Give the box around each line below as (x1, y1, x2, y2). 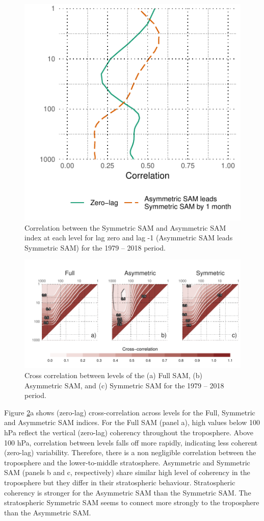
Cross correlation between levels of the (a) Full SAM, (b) (24, 369, 202, 380)
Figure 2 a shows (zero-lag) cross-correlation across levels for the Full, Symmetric (4, 407, 255, 417)
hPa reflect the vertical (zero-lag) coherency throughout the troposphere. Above (4, 427, 253, 437)
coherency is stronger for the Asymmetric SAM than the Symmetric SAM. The (4, 487, 251, 498)
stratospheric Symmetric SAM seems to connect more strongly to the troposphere (4, 497, 259, 508)
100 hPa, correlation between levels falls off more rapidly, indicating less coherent (4, 437, 258, 448)
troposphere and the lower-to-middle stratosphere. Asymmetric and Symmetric (4, 457, 250, 467)
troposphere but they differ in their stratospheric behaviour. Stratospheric (4, 477, 235, 487)
